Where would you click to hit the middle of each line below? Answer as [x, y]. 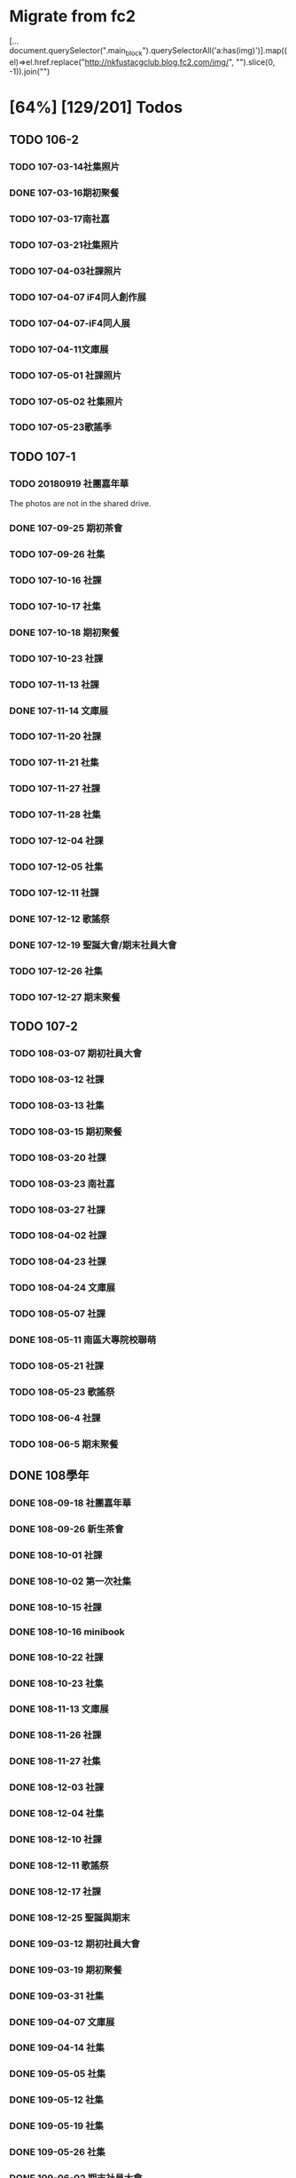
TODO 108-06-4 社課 [55, 1418]
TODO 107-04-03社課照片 [66, 271]
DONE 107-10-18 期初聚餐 [64, 632]
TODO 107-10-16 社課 [55, 580]
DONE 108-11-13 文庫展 [59, 1709]
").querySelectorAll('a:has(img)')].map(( [215, 50]
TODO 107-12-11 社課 [54, 893]
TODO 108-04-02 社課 [58, 1236]
